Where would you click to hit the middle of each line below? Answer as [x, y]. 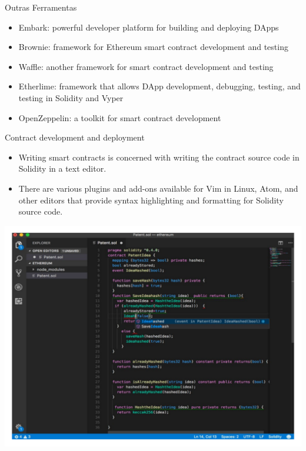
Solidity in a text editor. [62, 168]
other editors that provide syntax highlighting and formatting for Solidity [151, 200]
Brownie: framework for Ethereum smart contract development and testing [153, 47]
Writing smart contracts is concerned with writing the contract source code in [159, 157]
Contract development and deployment [75, 137]
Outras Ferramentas [41, 7]
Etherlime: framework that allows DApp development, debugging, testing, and [159, 86]
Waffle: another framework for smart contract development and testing [146, 66]
